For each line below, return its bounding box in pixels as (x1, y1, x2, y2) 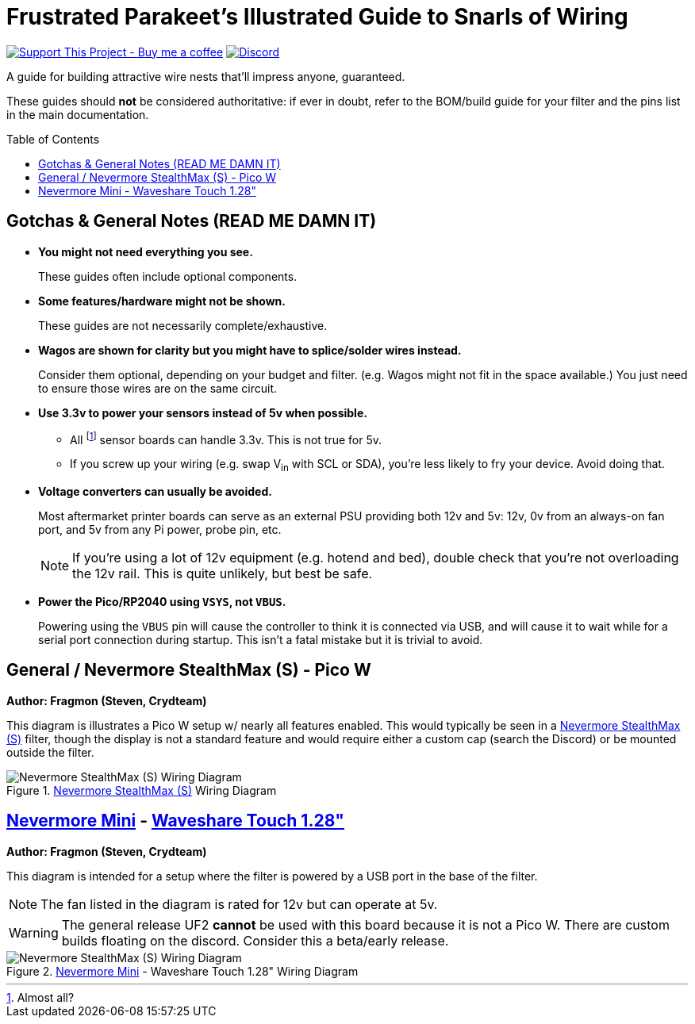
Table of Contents (6, 132, 100, 146)
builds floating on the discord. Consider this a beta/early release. (61, 932, 449, 949)
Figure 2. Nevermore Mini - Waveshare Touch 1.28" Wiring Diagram (6, 964, 359, 978)
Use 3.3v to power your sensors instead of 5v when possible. (38, 405, 367, 420)
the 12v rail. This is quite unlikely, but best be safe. (72, 566, 373, 582)
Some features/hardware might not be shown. (38, 293, 286, 308)
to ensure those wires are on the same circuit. (38, 381, 278, 395)
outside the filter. (6, 745, 94, 759)
